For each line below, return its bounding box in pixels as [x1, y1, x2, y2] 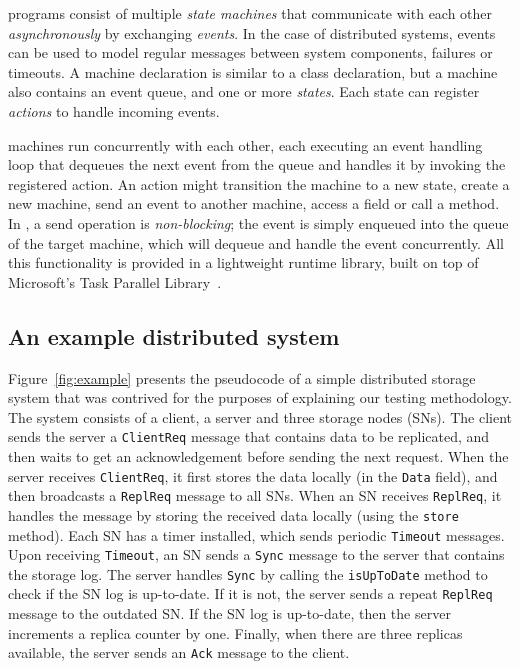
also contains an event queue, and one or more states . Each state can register [8, 81, 480, 102]
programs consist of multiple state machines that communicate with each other [8, 3, 493, 23]
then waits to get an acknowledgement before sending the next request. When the [8, 445, 509, 466]
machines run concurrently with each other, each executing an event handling [8, 134, 483, 155]
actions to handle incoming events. [8, 100, 220, 121]
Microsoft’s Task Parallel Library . [8, 271, 222, 292]
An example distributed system [8, 320, 340, 351]
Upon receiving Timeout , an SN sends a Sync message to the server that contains [8, 544, 505, 565]
